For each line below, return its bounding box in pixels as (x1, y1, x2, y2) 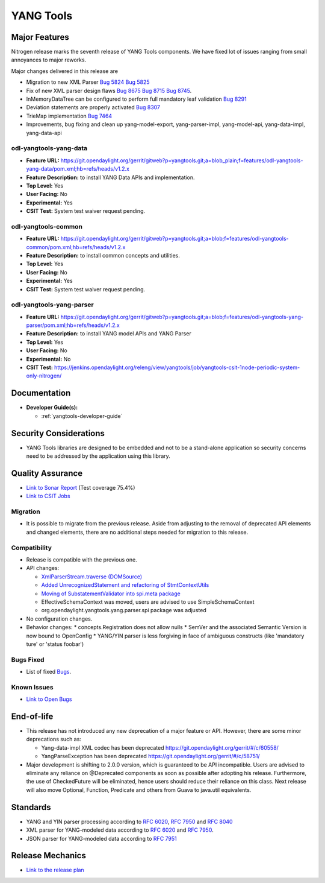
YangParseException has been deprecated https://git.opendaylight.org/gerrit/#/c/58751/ (41, 753, 260, 760)
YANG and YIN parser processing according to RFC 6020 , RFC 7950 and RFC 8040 (26, 818, 233, 825)
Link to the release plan (26, 866, 84, 874)
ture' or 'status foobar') (26, 640, 84, 648)
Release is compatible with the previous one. (26, 555, 138, 563)
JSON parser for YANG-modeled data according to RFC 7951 (26, 835, 177, 842)
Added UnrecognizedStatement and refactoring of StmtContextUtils (41, 581, 209, 589)
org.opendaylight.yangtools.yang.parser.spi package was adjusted (41, 607, 207, 614)
